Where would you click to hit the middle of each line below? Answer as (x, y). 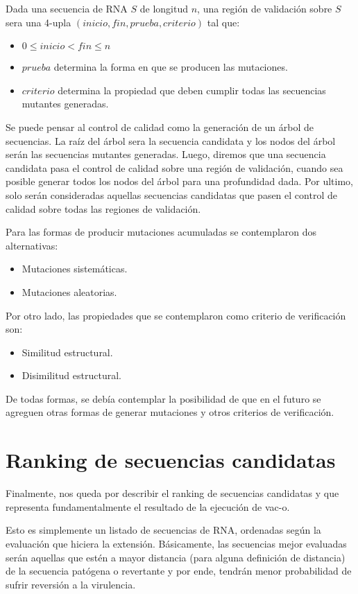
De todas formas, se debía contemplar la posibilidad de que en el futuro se (163, 398)
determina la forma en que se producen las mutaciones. (171, 67)
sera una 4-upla (39, 22)
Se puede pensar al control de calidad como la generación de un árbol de (160, 126)
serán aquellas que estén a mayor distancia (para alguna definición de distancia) (176, 557)
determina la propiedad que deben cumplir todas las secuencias (192, 90)
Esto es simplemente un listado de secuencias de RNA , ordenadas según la (163, 530)
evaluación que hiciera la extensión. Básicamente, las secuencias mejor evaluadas (176, 543)
